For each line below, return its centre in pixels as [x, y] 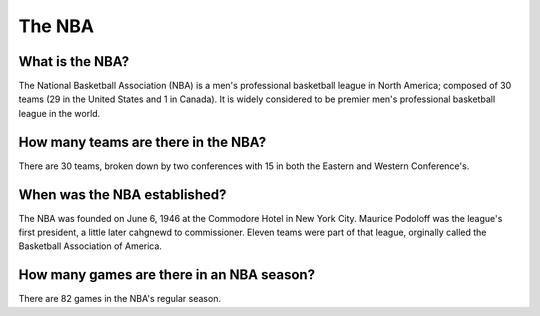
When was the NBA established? [122, 194]
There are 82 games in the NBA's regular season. [120, 299]
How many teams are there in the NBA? [142, 141]
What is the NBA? [74, 61]
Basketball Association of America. [90, 246]
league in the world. [59, 113]
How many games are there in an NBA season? [166, 275]
